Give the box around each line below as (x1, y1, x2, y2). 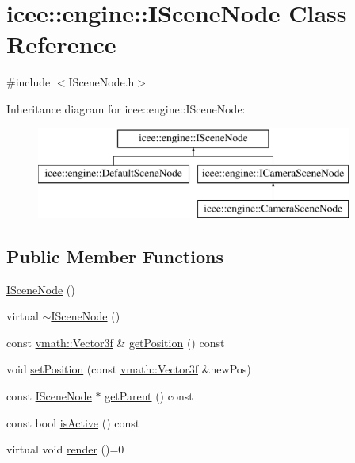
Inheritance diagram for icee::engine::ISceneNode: (6, 100, 246, 117)
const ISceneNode (6, 388, 92, 404)
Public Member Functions (6, 243, 223, 268)
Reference (6, 28, 116, 60)
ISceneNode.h (68, 74, 135, 90)
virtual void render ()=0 (6, 441, 124, 457)
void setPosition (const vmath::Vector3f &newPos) (6, 361, 251, 377)
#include (6, 74, 51, 90)
